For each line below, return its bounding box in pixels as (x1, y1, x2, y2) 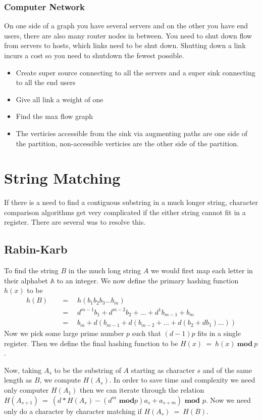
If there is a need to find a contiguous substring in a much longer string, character (4, 197, 258, 207)
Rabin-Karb (4, 241, 68, 257)
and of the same (202, 364, 252, 375)
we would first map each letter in (150, 265, 253, 276)
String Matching (4, 167, 121, 188)
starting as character (131, 364, 195, 375)
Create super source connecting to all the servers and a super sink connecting (16, 67, 255, 77)
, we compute (39, 374, 81, 385)
